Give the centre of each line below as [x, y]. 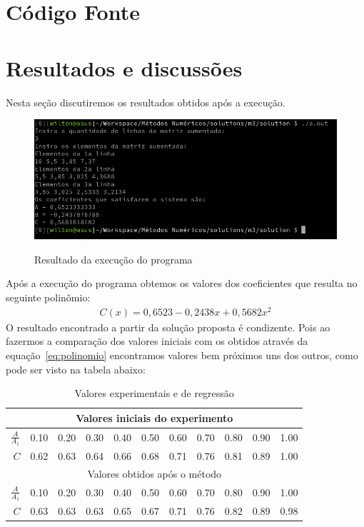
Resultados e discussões [124, 67]
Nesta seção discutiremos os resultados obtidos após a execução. [146, 102]
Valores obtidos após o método [155, 473]
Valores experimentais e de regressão [154, 393]
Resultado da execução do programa [113, 259]
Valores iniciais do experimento [155, 417]
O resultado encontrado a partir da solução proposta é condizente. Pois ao [168, 327]
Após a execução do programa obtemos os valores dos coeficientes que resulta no [182, 283]
